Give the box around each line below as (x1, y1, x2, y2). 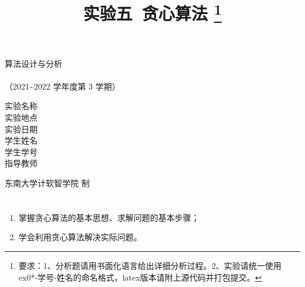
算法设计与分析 (5, 57, 62, 69)
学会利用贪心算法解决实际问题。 (18, 231, 142, 243)
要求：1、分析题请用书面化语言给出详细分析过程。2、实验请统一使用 (18, 259, 282, 272)
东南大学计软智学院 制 (5, 177, 90, 189)
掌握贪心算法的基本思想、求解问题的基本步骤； (18, 211, 199, 223)
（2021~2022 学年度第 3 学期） (5, 80, 120, 92)
